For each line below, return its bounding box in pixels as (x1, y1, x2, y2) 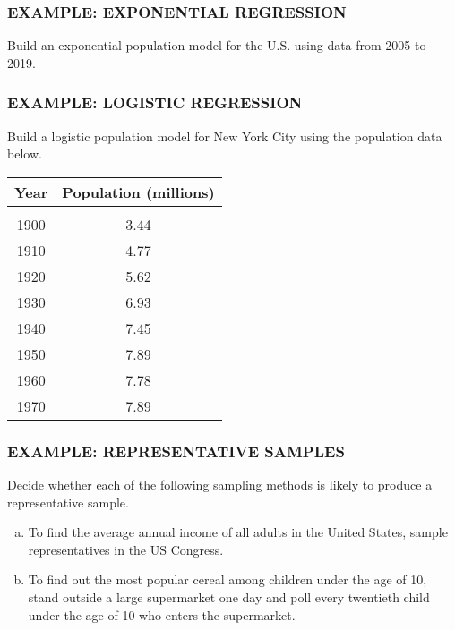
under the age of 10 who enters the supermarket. (28, 605, 296, 624)
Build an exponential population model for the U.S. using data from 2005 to (7, 36, 426, 55)
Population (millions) (62, 181, 215, 202)
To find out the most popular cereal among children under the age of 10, (28, 570, 427, 589)
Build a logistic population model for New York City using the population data (7, 126, 442, 145)
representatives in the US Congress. (28, 540, 224, 558)
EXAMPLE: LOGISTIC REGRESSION (7, 91, 303, 114)
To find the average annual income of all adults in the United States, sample (28, 523, 448, 541)
